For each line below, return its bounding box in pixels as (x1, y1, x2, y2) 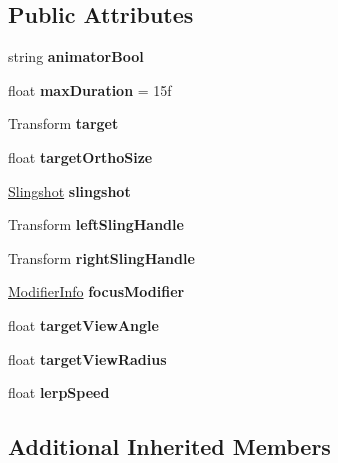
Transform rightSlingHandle (8, 247, 195, 268)
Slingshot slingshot (8, 180, 131, 201)
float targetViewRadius (8, 348, 167, 369)
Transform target (8, 113, 119, 134)
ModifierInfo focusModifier (8, 281, 185, 302)
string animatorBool (8, 46, 144, 67)
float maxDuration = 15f (8, 79, 172, 100)
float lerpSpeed (8, 382, 110, 403)
